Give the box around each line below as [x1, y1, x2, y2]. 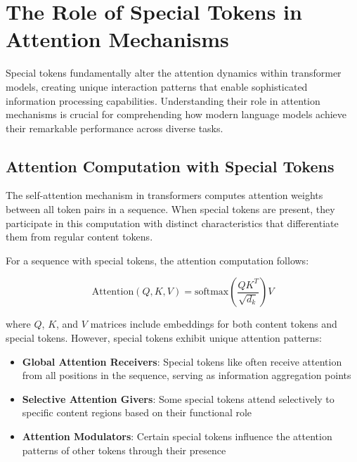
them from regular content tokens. [6, 229, 153, 244]
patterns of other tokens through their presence [22, 442, 226, 457]
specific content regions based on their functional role [22, 405, 252, 420]
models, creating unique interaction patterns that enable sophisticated [6, 79, 308, 94]
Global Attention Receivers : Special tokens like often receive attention [22, 354, 342, 368]
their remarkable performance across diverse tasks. [6, 120, 223, 135]
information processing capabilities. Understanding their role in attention [6, 93, 320, 108]
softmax [194, 287, 229, 297]
